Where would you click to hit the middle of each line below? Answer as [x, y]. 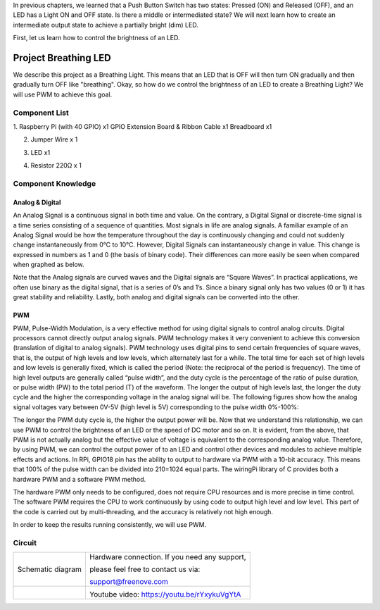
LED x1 [40, 152]
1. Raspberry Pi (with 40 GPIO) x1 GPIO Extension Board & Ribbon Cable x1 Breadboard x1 [142, 126]
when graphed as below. [49, 265]
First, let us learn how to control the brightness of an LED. [96, 38]
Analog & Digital [37, 202]
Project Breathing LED [62, 57]
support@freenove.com [129, 582]
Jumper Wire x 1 [54, 139]
